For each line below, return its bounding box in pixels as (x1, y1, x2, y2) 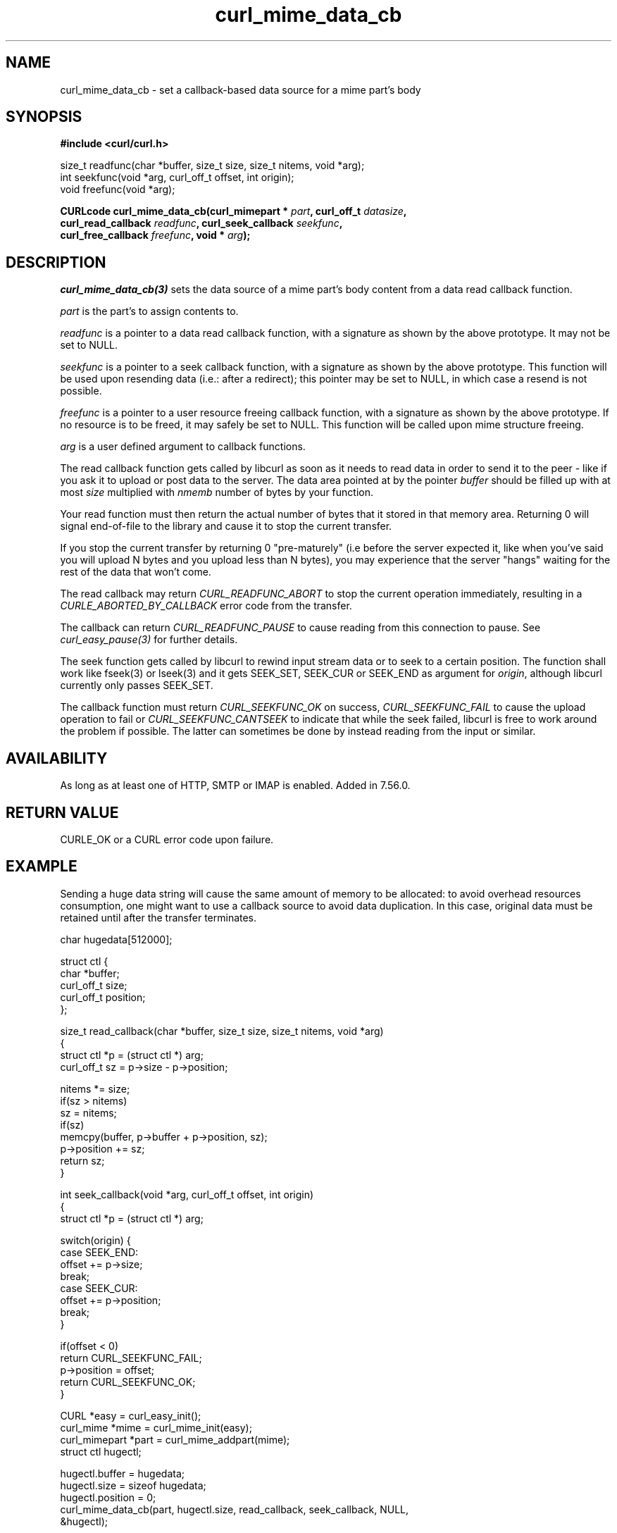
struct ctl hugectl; (60, 1445, 142, 1458)
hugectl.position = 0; (60, 1491, 156, 1503)
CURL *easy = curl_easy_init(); (60, 1409, 201, 1422)
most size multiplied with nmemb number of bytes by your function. (60, 486, 374, 499)
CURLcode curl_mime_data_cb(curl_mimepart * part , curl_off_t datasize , (60, 205, 407, 218)
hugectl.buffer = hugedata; (60, 1467, 185, 1479)
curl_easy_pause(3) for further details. (60, 633, 238, 646)
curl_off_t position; (60, 991, 146, 1003)
